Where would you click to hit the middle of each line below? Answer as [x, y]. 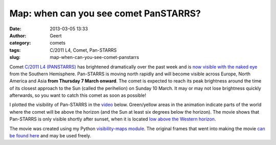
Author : [18, 35]
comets [58, 43]
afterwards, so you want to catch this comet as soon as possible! [78, 95]
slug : [15, 57]
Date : [15, 29]
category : [20, 43]
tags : [15, 50]
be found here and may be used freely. [50, 136]
